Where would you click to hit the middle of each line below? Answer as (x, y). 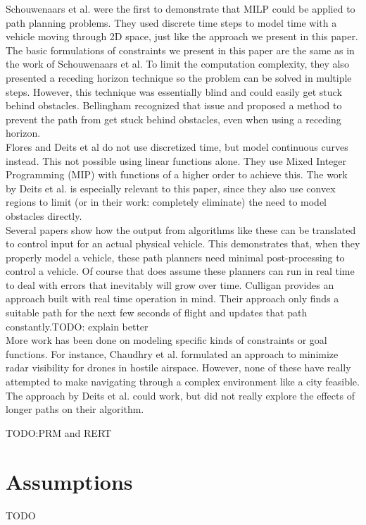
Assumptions (69, 481)
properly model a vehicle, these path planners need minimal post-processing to (175, 257)
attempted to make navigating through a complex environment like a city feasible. (183, 382)
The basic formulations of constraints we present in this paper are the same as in (180, 50)
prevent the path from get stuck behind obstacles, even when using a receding (173, 119)
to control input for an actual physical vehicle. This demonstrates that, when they (183, 243)
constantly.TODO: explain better (77, 326)
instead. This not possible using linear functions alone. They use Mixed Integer (176, 160)
